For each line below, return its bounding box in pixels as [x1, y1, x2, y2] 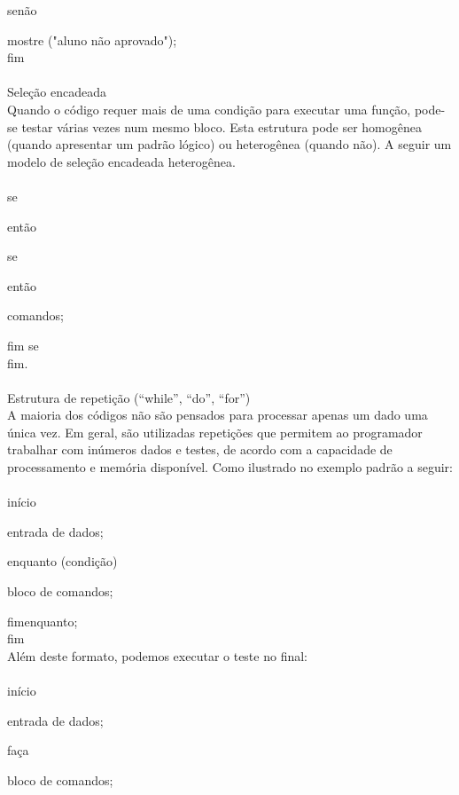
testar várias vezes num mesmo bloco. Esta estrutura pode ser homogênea [21, 117, 422, 136]
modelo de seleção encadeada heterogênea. [7, 152, 236, 170]
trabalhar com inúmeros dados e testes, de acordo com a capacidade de [7, 440, 393, 459]
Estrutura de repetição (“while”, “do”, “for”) [7, 388, 251, 406]
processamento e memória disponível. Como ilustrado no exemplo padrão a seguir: [7, 458, 454, 476]
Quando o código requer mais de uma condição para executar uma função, [7, 99, 411, 118]
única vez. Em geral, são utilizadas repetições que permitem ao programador [7, 422, 423, 441]
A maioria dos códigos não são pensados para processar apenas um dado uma [7, 405, 428, 424]
